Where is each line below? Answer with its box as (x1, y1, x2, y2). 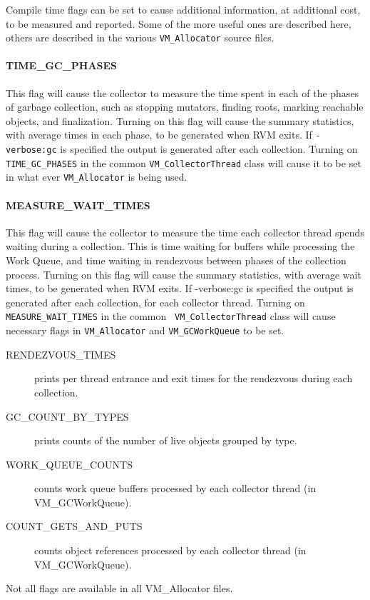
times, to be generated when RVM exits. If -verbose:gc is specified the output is (6, 281, 354, 296)
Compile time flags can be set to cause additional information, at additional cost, (6, 2, 361, 16)
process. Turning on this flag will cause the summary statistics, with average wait (6, 266, 361, 281)
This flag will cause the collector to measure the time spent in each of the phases (6, 85, 359, 100)
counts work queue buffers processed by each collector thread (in (34, 481, 317, 496)
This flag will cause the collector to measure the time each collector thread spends (6, 224, 364, 239)
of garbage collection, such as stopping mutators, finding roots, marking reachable (6, 99, 364, 114)
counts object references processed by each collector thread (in (34, 543, 307, 558)
